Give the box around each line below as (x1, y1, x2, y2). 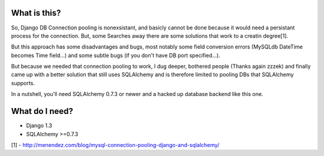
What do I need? (11, 106, 73, 116)
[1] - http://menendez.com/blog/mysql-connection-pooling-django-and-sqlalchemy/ (11, 141, 220, 148)
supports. (11, 79, 35, 86)
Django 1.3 (26, 122, 52, 129)
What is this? (11, 8, 61, 18)
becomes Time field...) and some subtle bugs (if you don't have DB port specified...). (11, 52, 221, 59)
